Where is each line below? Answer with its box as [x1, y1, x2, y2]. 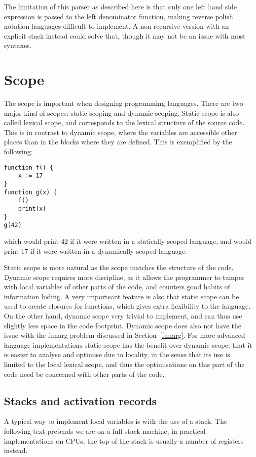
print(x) [18, 205, 46, 212]
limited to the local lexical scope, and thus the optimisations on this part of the [4, 359, 245, 369]
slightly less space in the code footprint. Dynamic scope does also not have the [4, 320, 242, 330]
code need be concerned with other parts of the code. [4, 368, 165, 379]
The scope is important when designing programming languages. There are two [4, 98, 243, 108]
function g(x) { [4, 188, 57, 196]
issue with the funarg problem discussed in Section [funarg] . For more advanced [4, 330, 245, 340]
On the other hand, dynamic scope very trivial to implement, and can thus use [4, 311, 242, 321]
